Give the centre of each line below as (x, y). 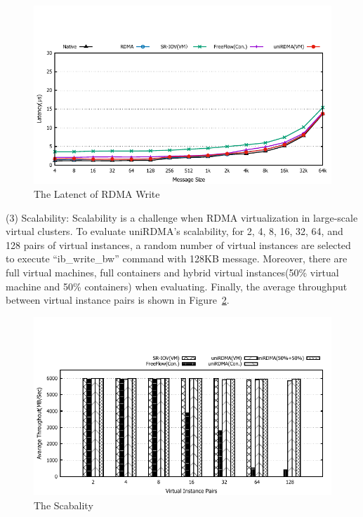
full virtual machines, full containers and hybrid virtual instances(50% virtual (172, 272)
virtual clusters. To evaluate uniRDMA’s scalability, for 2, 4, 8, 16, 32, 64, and (174, 231)
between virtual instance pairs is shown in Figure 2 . (118, 300)
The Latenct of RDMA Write (97, 193)
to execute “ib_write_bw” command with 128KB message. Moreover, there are (177, 258)
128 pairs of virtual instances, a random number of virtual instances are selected (178, 244)
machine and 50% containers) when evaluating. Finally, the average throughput (177, 286)
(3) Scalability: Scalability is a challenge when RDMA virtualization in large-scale (182, 217)
